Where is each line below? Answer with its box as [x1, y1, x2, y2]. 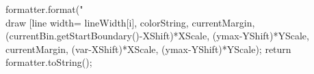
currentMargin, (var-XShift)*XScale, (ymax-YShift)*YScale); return [5, 41, 291, 56]
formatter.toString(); [5, 55, 92, 69]
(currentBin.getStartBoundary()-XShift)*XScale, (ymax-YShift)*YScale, [5, 29, 309, 43]
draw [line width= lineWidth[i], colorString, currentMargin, [5, 15, 255, 29]
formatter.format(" [5, 2, 83, 16]
